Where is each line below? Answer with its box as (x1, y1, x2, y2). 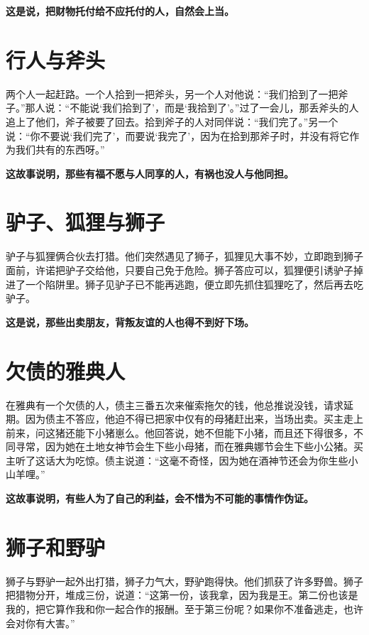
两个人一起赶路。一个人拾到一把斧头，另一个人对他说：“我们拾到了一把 (6, 86, 338, 101)
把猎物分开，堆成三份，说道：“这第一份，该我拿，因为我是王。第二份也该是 (6, 587, 358, 602)
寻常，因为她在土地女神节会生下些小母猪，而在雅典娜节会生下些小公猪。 (15, 439, 353, 454)
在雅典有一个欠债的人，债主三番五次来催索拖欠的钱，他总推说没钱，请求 (6, 397, 343, 412)
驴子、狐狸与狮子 (6, 207, 165, 237)
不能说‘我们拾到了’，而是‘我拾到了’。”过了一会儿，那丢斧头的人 (70, 100, 359, 115)
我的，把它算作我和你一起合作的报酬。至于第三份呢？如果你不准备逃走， (6, 601, 343, 616)
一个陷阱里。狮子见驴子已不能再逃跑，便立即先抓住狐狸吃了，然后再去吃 (25, 276, 363, 291)
